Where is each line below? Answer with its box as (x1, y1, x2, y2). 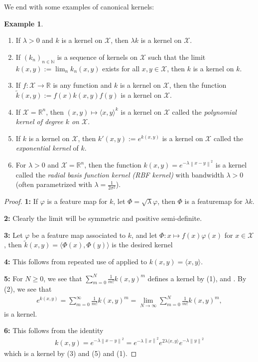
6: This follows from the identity (4, 325, 104, 336)
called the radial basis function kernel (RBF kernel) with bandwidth (15, 169, 224, 180)
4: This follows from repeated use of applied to (4, 256, 147, 266)
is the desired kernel (112, 239, 173, 250)
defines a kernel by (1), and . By (147, 273, 247, 283)
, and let (131, 229, 157, 240)
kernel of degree (15, 116, 63, 127)
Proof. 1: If (4, 196, 38, 206)
